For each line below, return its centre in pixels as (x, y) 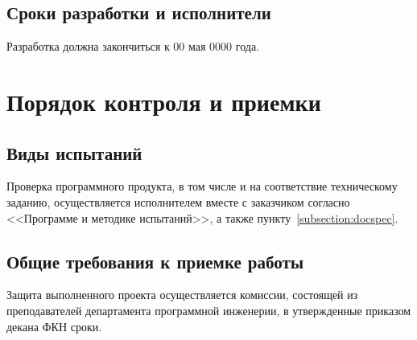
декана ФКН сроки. (54, 326)
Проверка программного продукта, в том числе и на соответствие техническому (202, 186)
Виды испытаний (74, 152)
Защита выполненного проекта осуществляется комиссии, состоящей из (182, 295)
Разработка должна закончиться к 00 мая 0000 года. (133, 46)
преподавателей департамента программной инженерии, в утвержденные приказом (209, 310)
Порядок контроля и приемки (164, 101)
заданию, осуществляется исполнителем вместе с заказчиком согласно (178, 201)
